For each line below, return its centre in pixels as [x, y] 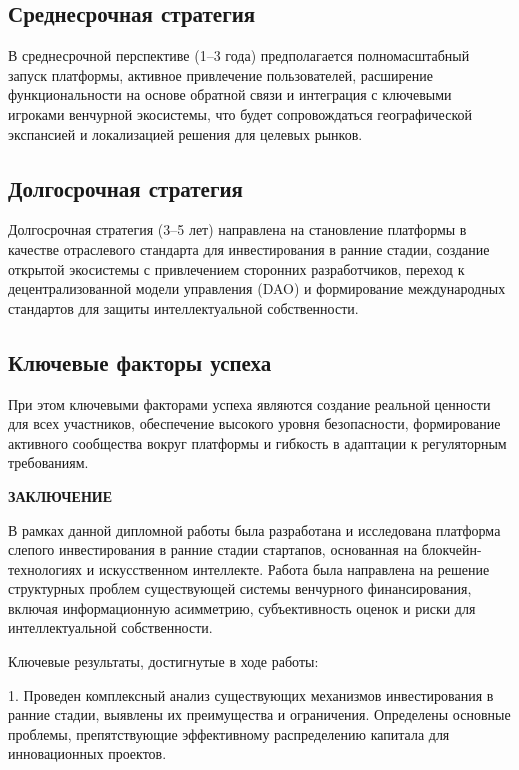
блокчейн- [451, 549]
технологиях [45, 568]
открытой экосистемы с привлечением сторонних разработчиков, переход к [236, 268]
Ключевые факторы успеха [140, 361]
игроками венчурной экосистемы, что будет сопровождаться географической [240, 113]
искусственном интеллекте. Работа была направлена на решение [294, 568]
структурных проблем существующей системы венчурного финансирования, [240, 588]
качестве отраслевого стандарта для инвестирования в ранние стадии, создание [249, 248]
